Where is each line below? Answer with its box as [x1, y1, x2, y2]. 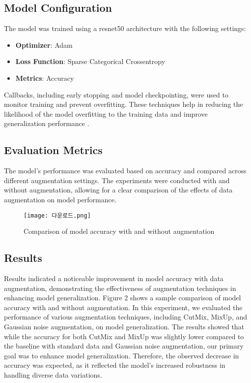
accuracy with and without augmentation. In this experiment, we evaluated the [4, 302, 243, 312]
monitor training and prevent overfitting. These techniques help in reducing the [4, 99, 243, 109]
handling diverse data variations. [4, 369, 102, 380]
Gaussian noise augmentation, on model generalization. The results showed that [4, 321, 245, 331]
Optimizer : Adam [15, 39, 73, 50]
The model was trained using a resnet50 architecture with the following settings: [4, 23, 246, 33]
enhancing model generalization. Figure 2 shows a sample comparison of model [4, 292, 241, 303]
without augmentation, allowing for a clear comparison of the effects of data [4, 185, 233, 195]
